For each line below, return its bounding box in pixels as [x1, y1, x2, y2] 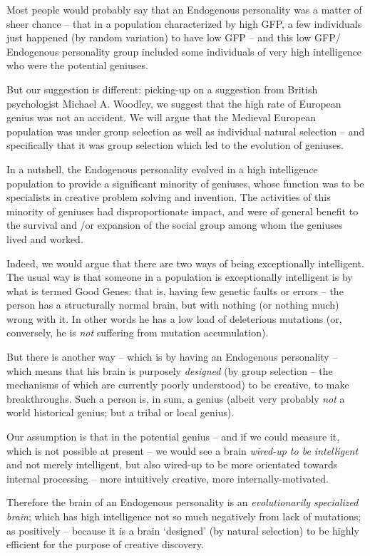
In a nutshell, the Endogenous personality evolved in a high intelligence [6, 161, 318, 176]
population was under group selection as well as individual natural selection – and [6, 123, 365, 138]
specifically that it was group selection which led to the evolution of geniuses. [6, 138, 344, 153]
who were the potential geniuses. [6, 58, 148, 73]
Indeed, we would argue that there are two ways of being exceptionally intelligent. [6, 255, 364, 270]
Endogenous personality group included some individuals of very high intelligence [6, 43, 362, 58]
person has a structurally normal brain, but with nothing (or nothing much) [6, 297, 339, 312]
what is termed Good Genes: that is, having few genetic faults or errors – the [6, 283, 344, 298]
